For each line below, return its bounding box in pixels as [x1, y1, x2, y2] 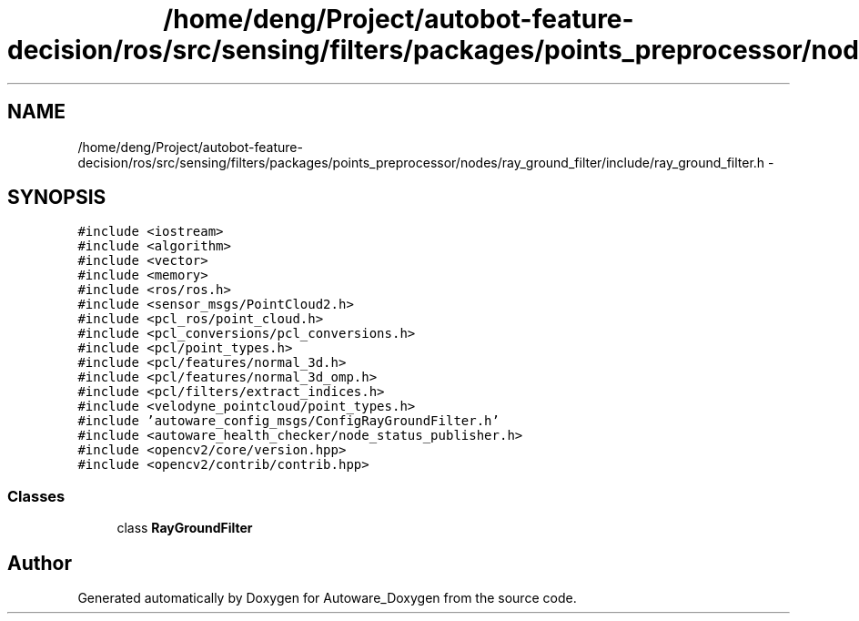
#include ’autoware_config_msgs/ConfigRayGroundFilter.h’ [77, 413, 500, 429]
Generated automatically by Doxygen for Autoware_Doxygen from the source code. [77, 590, 577, 606]
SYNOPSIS [7, 186, 106, 209]
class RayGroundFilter [116, 520, 253, 536]
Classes [7, 486, 66, 505]
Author [7, 551, 72, 575]
